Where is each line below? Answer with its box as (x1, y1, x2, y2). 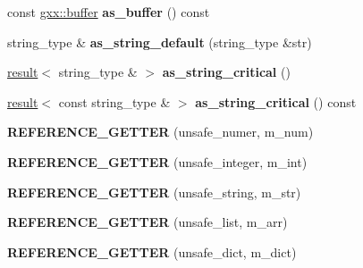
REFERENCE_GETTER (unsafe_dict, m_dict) (7, 242, 297, 261)
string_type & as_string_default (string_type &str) (7, 32, 312, 51)
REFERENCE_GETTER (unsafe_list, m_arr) (7, 213, 288, 231)
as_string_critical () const (195, 92, 357, 111)
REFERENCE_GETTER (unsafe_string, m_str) (7, 182, 301, 201)
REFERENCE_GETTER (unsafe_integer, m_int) (7, 152, 308, 171)
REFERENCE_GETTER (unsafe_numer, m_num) (7, 122, 314, 141)
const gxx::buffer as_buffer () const (7, 3, 210, 21)
